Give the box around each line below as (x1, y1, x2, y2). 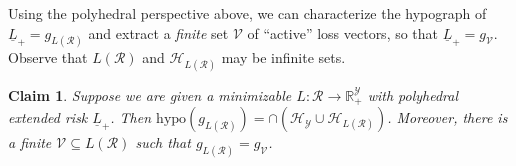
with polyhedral (367, 84, 459, 105)
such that (135, 132, 191, 153)
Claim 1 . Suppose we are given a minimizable (8, 84, 292, 105)
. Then (110, 107, 152, 128)
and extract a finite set (88, 22, 229, 43)
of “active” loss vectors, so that (247, 22, 439, 43)
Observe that (8, 47, 88, 68)
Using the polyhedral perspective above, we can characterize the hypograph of (8, 3, 487, 23)
